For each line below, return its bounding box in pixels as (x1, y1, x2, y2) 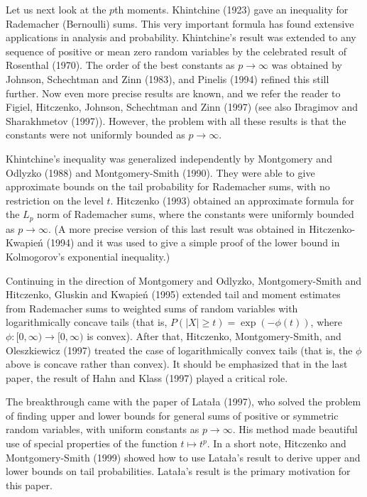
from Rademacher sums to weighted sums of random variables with (6, 300, 298, 315)
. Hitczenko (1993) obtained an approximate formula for (110, 192, 354, 207)
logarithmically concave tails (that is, (6, 315, 168, 329)
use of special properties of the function (6, 436, 177, 451)
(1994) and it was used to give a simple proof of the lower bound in (46, 235, 340, 250)
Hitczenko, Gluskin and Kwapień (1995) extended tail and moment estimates (6, 287, 341, 302)
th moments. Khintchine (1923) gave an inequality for (114, 2, 349, 16)
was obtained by (271, 58, 342, 72)
